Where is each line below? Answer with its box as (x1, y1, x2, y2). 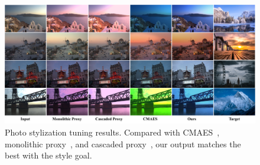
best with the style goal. (5, 149, 92, 161)
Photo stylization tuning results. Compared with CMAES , (5, 126, 220, 138)
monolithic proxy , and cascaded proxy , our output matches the (5, 137, 241, 150)
